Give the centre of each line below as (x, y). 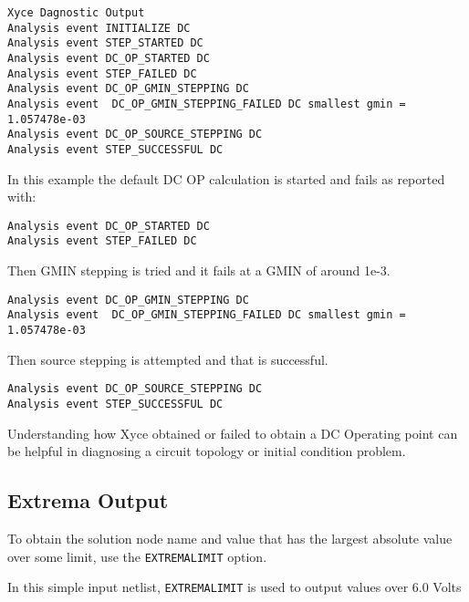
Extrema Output (88, 500)
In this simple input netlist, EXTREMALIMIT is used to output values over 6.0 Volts (234, 587)
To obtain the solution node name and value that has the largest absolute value (230, 538)
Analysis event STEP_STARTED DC (105, 43)
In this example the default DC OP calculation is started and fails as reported (226, 178)
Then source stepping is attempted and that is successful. (168, 359)
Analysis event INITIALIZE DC (99, 28)
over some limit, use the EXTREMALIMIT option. (137, 556)
